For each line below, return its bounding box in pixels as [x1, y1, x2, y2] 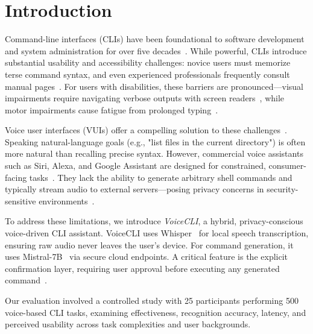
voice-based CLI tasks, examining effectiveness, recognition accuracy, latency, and [5, 306, 306, 318]
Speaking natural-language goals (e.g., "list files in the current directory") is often [5, 135, 306, 148]
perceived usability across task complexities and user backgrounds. [5, 318, 251, 330]
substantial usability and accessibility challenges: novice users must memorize [5, 56, 291, 69]
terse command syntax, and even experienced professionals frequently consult [5, 68, 290, 80]
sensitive [5, 194, 36, 207]
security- [267, 183, 299, 195]
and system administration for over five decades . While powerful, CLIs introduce [5, 44, 307, 57]
